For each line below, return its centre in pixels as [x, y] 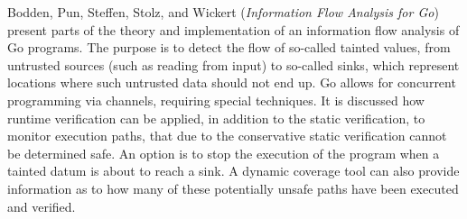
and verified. [42, 206]
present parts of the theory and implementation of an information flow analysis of [233, 29]
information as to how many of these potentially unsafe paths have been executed [233, 188]
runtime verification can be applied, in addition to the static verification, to [216, 118]
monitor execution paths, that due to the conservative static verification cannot [227, 136]
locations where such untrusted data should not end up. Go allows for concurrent [232, 82]
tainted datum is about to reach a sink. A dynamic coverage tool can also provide [233, 171]
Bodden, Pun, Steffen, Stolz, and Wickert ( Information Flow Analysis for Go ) [223, 12]
